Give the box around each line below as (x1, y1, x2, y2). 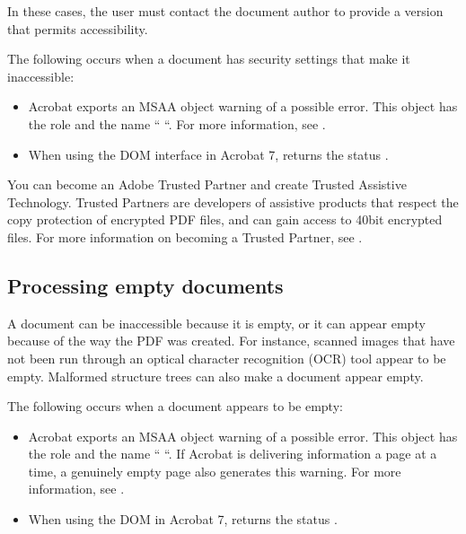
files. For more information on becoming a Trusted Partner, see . (7, 227, 363, 246)
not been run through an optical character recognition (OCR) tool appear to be (7, 348, 446, 367)
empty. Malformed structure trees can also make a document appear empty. (7, 366, 424, 385)
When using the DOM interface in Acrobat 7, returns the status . (28, 144, 389, 163)
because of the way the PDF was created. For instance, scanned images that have (7, 331, 455, 350)
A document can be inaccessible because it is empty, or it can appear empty (7, 313, 426, 332)
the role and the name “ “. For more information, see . (28, 114, 326, 133)
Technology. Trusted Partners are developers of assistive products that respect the (7, 192, 459, 211)
